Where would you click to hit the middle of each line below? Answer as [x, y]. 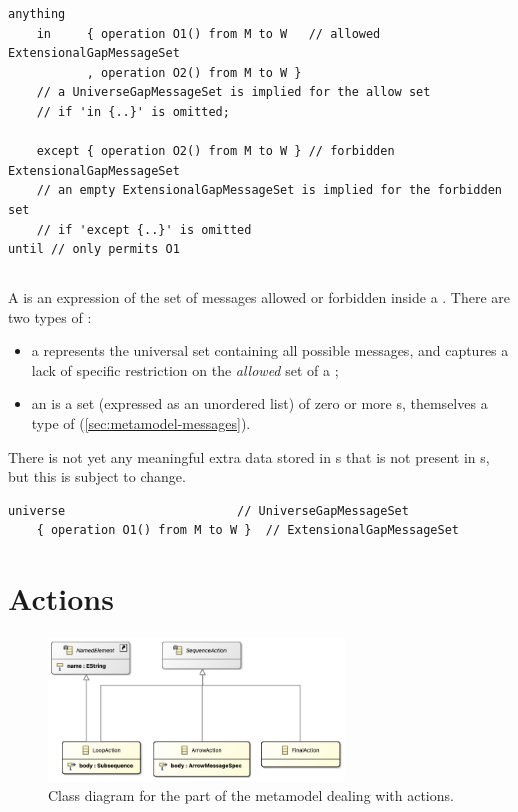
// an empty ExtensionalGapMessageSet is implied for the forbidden [269, 190]
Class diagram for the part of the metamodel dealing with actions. [251, 794]
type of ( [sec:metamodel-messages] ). [141, 423]
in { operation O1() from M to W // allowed [208, 33]
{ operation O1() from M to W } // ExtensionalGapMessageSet [248, 530]
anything [37, 14]
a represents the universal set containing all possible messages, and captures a [270, 350]
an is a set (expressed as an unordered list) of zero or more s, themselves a [259, 403]
